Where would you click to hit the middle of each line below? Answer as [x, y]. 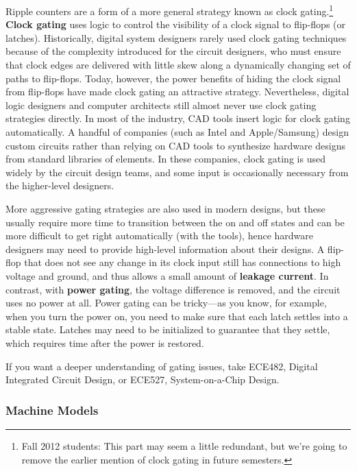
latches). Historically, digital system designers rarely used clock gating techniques [176, 37]
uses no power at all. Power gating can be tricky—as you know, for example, [166, 303]
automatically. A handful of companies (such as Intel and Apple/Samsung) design [177, 132]
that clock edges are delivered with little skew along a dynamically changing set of [178, 65]
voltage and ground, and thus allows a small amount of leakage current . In [167, 275]
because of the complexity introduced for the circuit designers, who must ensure [173, 51]
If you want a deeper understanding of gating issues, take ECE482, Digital [162, 366]
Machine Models [52, 410]
